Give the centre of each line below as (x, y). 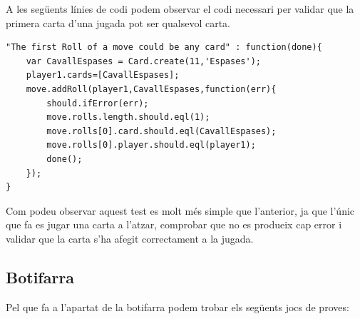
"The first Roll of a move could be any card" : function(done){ (164, 47)
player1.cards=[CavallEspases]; (103, 75)
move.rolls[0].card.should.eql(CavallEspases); (161, 131)
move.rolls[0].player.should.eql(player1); (151, 145)
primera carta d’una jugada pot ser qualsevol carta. (118, 22)
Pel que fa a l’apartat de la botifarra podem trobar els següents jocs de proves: (178, 307)
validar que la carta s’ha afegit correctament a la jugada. (130, 238)
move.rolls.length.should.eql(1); (128, 117)
